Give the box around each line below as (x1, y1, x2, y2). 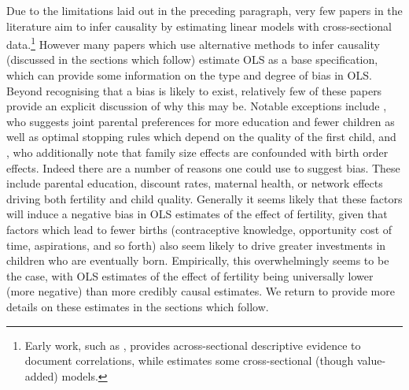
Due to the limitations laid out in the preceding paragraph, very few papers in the (6, 2, 403, 18)
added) (24, 367, 58, 384)
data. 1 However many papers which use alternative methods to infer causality (6, 34, 380, 52)
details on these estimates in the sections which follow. (6, 298, 269, 314)
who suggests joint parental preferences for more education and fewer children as (6, 113, 395, 129)
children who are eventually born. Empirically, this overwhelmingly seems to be (6, 252, 389, 269)
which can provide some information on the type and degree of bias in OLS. (6, 67, 372, 84)
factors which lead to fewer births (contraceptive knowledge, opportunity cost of (6, 221, 392, 237)
